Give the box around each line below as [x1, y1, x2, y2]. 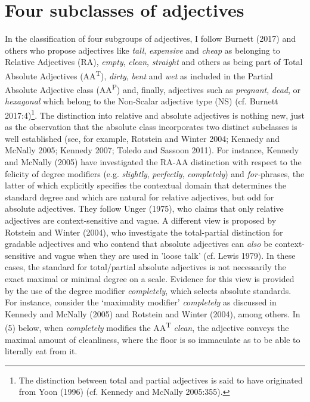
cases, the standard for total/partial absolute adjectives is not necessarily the [5, 261, 286, 273]
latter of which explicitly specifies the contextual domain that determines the [5, 179, 287, 191]
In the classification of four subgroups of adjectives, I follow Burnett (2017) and [5, 32, 296, 45]
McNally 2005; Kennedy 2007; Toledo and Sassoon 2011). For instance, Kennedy [5, 144, 299, 156]
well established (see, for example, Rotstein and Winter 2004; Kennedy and [5, 132, 280, 144]
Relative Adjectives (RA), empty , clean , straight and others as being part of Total [5, 55, 303, 68]
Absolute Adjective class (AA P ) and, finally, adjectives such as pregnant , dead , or [5, 82, 301, 95]
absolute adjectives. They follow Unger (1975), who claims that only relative [5, 202, 284, 215]
